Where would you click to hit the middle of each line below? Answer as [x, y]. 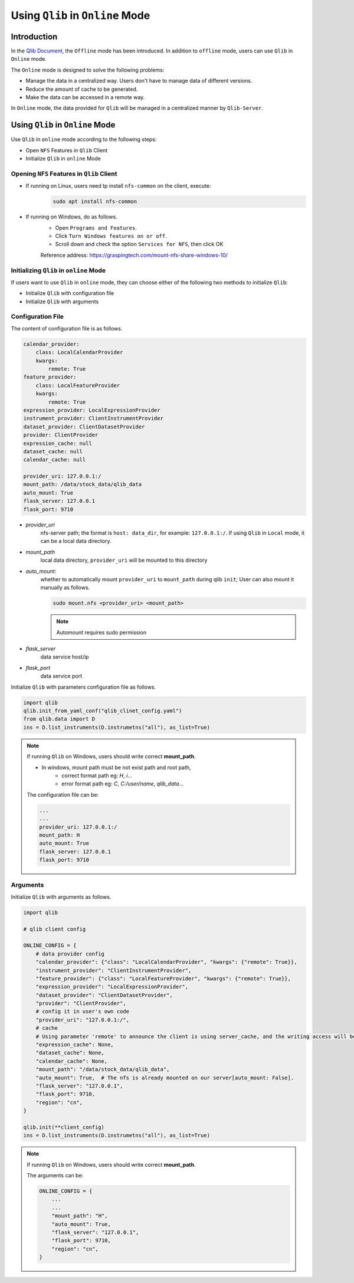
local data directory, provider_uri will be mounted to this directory [124, 560]
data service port [61, 676]
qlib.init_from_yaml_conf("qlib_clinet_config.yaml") [103, 711]
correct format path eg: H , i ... [97, 775]
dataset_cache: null [53, 451]
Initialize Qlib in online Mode [63, 159]
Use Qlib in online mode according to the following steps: [84, 139]
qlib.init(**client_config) [64, 1127]
